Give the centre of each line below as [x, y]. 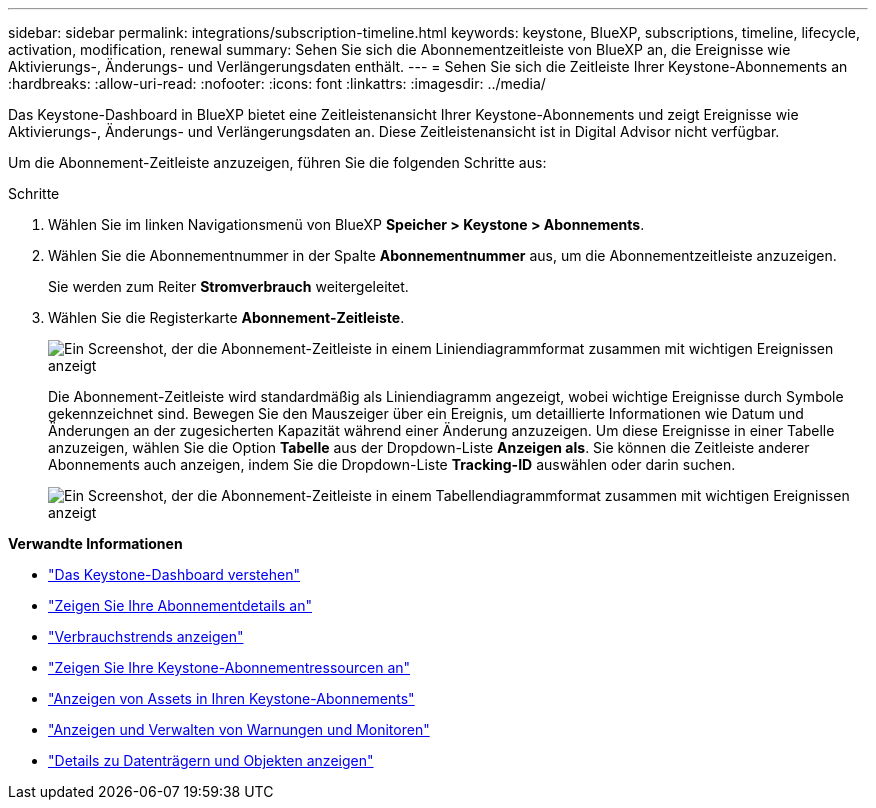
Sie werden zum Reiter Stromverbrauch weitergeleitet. [228, 286]
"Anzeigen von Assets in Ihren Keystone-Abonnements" [231, 698]
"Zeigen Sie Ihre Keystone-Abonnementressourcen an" [229, 667]
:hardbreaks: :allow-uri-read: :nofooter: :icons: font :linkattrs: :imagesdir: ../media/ [277, 83]
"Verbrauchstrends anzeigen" [146, 636]
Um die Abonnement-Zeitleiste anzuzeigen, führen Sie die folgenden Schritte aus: [277, 162]
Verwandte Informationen [95, 543]
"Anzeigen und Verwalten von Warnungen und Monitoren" [239, 729]
